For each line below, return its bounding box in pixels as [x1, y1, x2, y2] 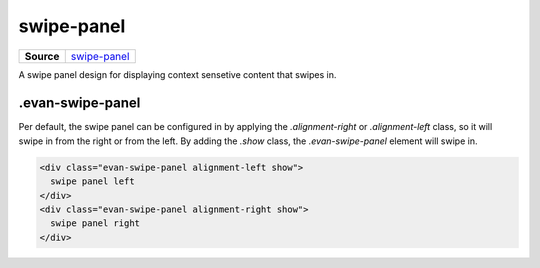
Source [24, 49, 60, 63]
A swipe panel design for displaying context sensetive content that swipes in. [18, 68, 337, 80]
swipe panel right [50, 218, 140, 229]
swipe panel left [50, 176, 135, 187]
